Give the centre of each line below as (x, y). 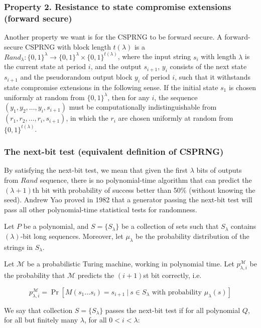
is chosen (242, 87)
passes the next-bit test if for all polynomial (173, 310)
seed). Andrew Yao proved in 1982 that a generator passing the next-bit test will (128, 200)
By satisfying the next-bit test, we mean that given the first (96, 170)
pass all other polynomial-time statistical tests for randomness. (101, 209)
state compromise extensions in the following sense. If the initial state (111, 87)
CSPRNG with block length (68, 46)
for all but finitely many (41, 320)
